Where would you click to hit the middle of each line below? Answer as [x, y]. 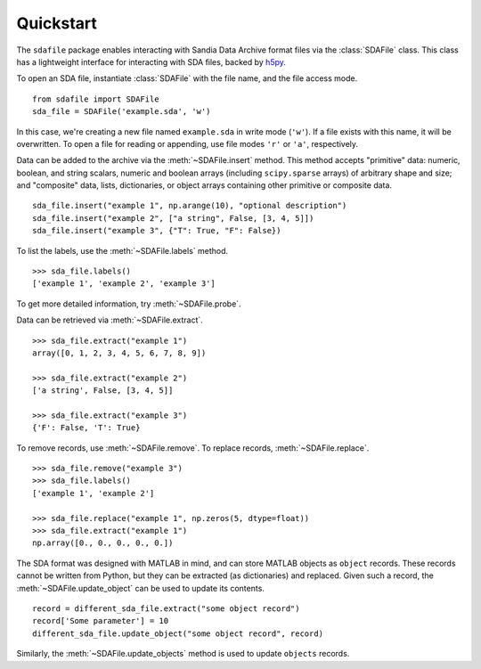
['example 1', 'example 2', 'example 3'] [124, 284]
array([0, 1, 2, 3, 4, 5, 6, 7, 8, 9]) [119, 353]
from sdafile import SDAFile [96, 99]
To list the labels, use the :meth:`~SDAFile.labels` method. [122, 250]
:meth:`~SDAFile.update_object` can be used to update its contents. [140, 588]
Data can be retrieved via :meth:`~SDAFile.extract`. [110, 320]
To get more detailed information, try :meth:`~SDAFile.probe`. [129, 304]
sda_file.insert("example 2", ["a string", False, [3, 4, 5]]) [173, 218]
